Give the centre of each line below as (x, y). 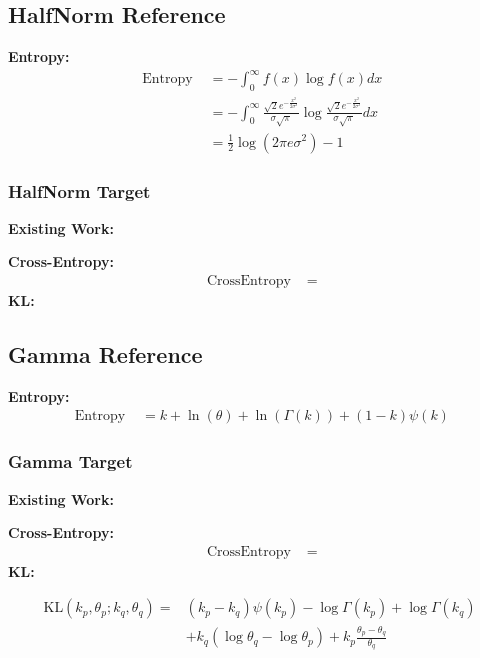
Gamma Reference (105, 354)
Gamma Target (70, 461)
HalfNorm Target (79, 190)
